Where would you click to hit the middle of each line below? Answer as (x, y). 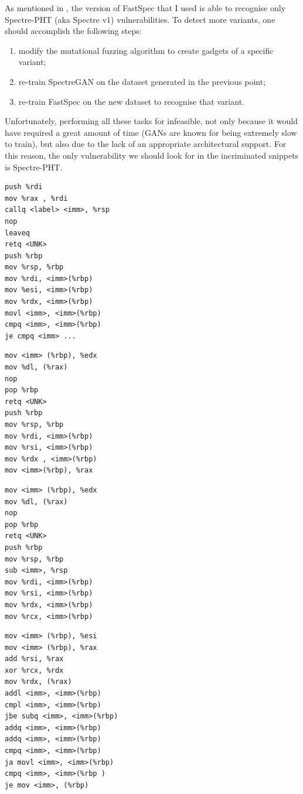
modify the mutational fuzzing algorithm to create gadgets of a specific (146, 50)
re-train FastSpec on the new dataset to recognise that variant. (131, 101)
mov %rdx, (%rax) (38, 682)
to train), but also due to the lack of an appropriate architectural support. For (146, 144)
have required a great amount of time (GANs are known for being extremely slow (151, 132)
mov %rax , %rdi (36, 198)
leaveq (17, 233)
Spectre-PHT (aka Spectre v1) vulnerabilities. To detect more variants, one (140, 19)
